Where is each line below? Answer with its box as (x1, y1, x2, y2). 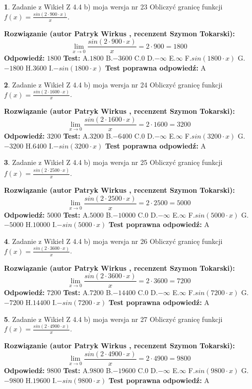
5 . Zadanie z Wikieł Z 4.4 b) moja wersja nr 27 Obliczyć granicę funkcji (4, 313, 223, 324)
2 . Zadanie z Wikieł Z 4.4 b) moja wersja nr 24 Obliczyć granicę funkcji (4, 79, 223, 89)
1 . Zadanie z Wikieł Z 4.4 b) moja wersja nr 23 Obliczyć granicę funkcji (4, 1, 223, 11)
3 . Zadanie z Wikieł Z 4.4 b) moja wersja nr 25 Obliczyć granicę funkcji (4, 157, 223, 167)
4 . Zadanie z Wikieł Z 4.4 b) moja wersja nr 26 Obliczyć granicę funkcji (4, 235, 223, 246)
